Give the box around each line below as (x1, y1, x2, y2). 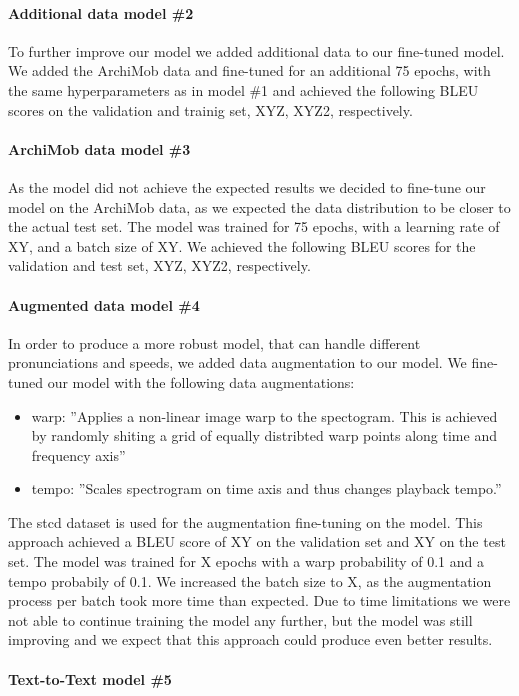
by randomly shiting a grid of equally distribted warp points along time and (31, 425, 497, 446)
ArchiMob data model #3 (8, 138, 191, 159)
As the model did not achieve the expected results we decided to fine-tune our (8, 176, 486, 197)
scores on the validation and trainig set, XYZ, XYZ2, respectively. (8, 99, 413, 120)
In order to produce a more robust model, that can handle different (8, 332, 421, 353)
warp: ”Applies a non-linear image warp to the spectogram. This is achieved (31, 405, 498, 426)
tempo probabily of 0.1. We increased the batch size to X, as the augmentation (8, 570, 492, 591)
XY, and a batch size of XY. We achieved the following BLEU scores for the (8, 235, 476, 256)
